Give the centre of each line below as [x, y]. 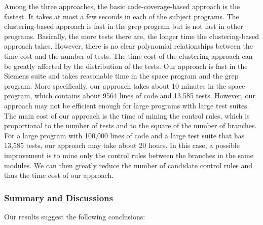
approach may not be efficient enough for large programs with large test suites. [127, 105]
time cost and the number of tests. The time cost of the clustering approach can [128, 55]
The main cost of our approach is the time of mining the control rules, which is [127, 115]
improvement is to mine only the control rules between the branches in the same [129, 155]
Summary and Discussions [59, 197]
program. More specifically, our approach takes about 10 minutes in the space [125, 85]
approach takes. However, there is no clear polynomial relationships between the [128, 46]
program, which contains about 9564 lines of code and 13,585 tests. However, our [130, 96]
